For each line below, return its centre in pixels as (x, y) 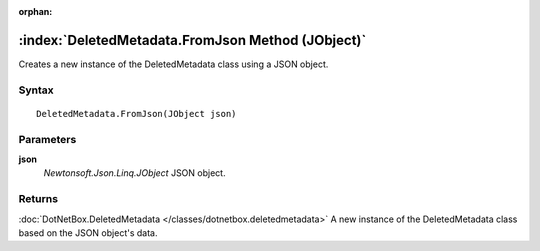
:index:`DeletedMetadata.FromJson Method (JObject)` (192, 40)
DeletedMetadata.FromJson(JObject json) (136, 113)
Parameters (47, 139)
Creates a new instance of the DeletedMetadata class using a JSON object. (173, 64)
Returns (38, 199)
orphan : (35, 11)
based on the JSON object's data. (88, 232)
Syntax (36, 90)
